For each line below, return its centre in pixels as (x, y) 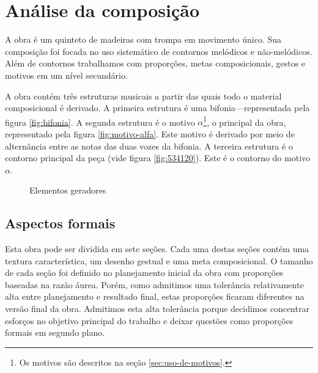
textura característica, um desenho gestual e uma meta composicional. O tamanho (159, 260)
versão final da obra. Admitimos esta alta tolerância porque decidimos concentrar (157, 309)
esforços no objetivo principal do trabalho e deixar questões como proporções (149, 320)
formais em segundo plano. (55, 332)
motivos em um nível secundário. (66, 75)
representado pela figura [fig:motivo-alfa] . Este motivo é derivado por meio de (150, 133)
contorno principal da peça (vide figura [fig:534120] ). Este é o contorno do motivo (158, 158)
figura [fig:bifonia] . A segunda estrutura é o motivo (100, 122)
